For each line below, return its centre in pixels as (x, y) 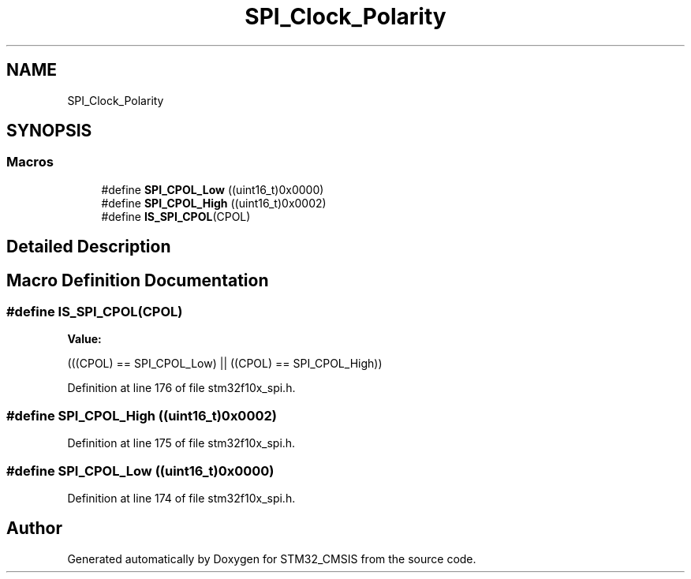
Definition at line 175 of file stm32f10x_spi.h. (181, 443)
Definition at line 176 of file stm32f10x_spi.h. (181, 388)
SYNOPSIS (49, 131)
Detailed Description (89, 247)
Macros (30, 162)
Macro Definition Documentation (138, 280)
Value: (84, 339)
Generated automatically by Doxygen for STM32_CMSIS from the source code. (272, 558)
